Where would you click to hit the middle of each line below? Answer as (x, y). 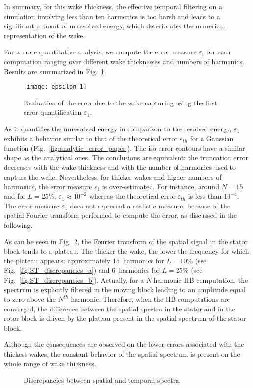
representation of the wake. (45, 35)
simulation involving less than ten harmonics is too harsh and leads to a (112, 16)
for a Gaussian (212, 138)
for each (219, 52)
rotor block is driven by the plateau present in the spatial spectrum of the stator (125, 318)
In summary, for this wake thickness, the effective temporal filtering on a (113, 6)
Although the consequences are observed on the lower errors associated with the (124, 344)
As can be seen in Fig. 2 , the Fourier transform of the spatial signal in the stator (126, 241)
